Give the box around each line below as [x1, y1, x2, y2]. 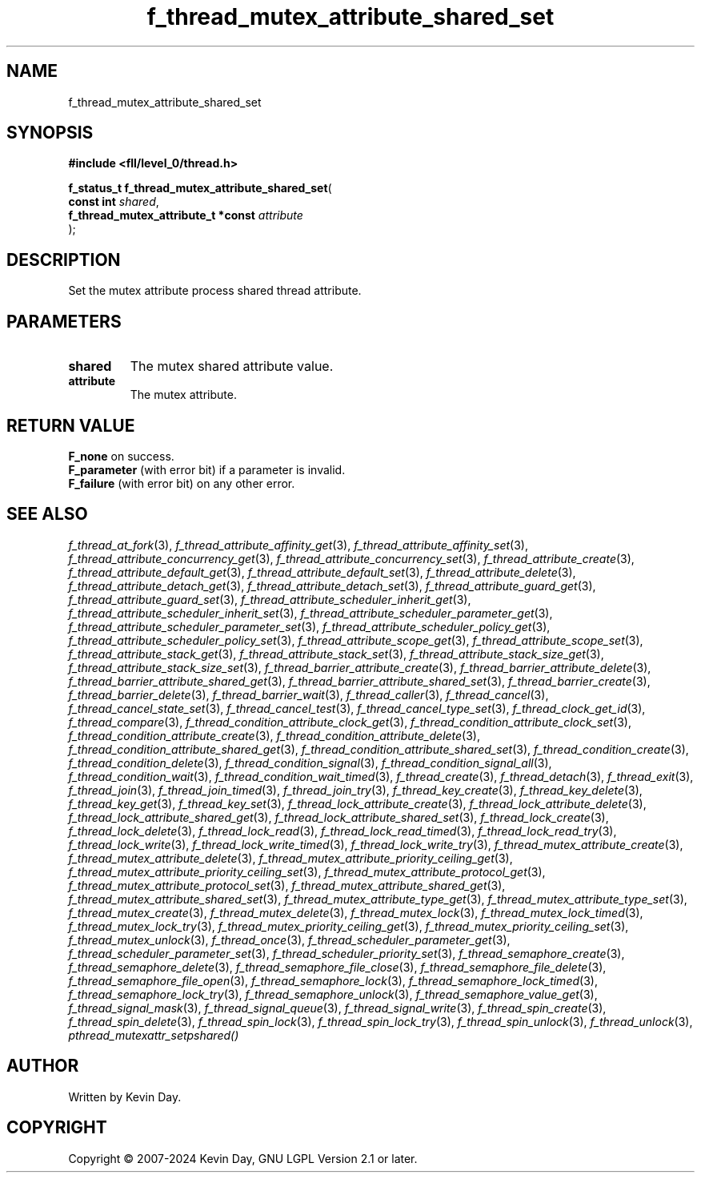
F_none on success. [68, 449, 174, 463]
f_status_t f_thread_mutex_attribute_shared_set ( [68, 181, 332, 195]
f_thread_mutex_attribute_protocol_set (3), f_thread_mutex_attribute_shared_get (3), [68, 878, 506, 892]
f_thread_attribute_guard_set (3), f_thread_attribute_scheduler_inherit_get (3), [68, 592, 471, 606]
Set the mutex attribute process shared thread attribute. [68, 284, 362, 298]
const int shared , [68, 195, 159, 209]
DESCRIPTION [6, 249, 121, 270]
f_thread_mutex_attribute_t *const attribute [68, 208, 303, 223]
